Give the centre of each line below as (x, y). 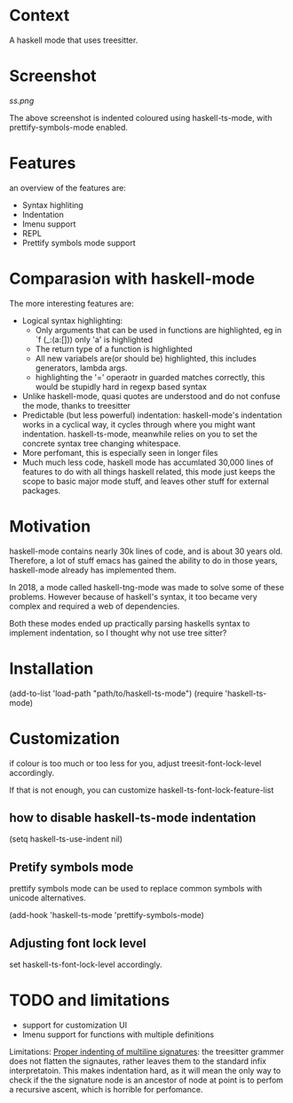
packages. (41, 491)
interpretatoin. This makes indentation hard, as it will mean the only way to (145, 1070)
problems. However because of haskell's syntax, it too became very (133, 596)
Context (40, 16)
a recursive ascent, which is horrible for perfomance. (106, 1089)
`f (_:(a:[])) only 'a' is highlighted (94, 340)
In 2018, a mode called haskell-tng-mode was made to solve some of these (146, 587)
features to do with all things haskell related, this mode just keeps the (148, 471)
